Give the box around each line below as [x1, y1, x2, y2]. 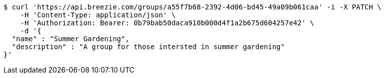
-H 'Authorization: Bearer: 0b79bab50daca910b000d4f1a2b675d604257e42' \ [20, 19, 314, 27]
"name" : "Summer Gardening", [11, 35, 129, 43]
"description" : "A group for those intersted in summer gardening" [11, 43, 285, 51]
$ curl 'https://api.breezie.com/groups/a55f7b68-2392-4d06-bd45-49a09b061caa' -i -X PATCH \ [3, 3, 382, 11]
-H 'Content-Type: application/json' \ [20, 11, 176, 19]
